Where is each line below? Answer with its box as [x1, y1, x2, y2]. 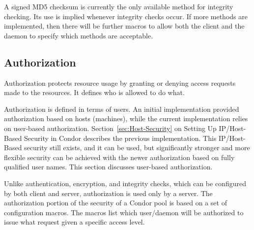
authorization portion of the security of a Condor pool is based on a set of [4, 197, 227, 208]
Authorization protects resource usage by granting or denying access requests [4, 77, 236, 88]
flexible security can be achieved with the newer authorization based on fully [4, 152, 235, 162]
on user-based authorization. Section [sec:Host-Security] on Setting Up [4, 123, 217, 133]
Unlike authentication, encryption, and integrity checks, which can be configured [4, 178, 246, 188]
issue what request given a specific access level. [4, 217, 145, 227]
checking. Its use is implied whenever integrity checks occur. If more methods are [4, 11, 248, 21]
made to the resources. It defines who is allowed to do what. [4, 87, 185, 98]
